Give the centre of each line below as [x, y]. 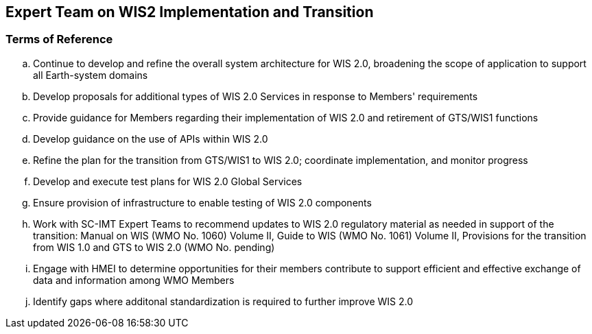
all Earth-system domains [91, 75]
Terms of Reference [59, 39]
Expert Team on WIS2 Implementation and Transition [190, 12]
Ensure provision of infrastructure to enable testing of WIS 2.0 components [202, 202]
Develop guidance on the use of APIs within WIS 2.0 [151, 139]
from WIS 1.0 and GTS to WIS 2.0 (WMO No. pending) [154, 247]
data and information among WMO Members [134, 280]
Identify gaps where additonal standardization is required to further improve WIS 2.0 [223, 301]
